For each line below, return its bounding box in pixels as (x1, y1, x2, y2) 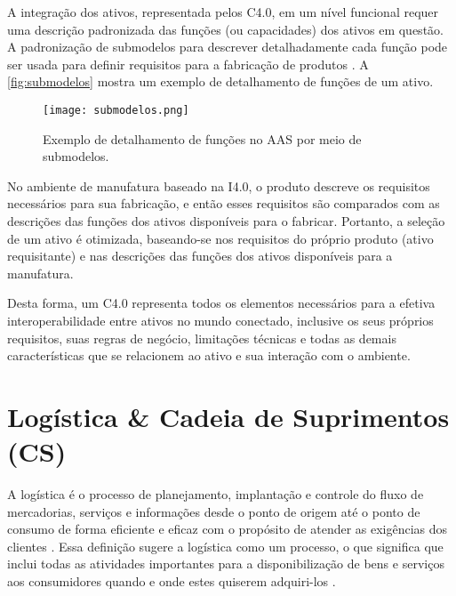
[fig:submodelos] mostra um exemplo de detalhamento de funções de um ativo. (7, 72, 434, 91)
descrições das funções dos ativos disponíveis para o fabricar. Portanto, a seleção (7, 212, 445, 230)
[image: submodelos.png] (43, 103, 189, 117)
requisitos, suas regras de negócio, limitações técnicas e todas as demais (7, 328, 396, 347)
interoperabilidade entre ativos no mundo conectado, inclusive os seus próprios (7, 310, 434, 329)
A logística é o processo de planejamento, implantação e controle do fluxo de (7, 485, 424, 503)
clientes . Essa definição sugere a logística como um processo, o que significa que (7, 536, 444, 555)
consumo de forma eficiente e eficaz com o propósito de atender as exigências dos (7, 519, 448, 538)
